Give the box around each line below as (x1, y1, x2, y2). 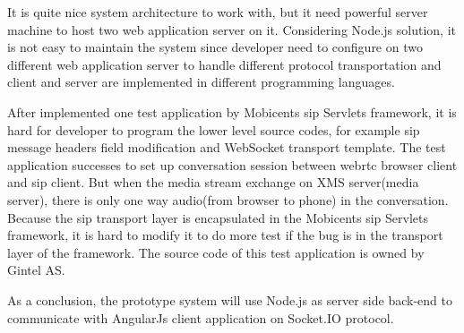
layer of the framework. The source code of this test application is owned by (7, 243, 425, 261)
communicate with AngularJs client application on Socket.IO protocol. (7, 308, 394, 327)
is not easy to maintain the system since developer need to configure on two (7, 38, 423, 56)
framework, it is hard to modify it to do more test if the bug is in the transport (7, 226, 443, 244)
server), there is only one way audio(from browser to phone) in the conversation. (7, 190, 449, 209)
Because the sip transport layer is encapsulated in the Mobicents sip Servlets (7, 208, 428, 226)
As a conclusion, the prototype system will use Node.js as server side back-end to (7, 290, 452, 309)
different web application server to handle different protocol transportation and (7, 55, 442, 73)
